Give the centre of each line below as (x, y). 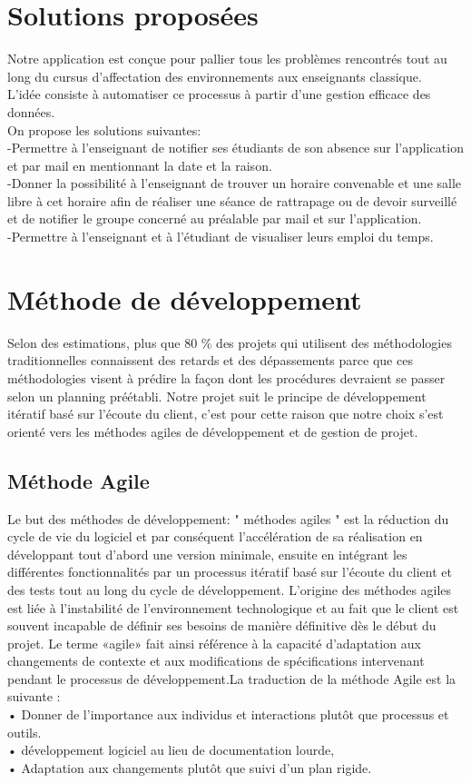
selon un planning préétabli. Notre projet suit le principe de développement (217, 396)
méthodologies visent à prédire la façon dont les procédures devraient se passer (226, 377)
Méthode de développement (185, 298)
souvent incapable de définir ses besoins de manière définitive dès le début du (222, 625)
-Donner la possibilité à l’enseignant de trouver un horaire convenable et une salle (235, 183)
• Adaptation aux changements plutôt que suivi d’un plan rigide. (190, 767)
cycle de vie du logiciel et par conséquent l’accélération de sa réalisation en (215, 536)
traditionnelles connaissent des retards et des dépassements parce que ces (210, 360)
